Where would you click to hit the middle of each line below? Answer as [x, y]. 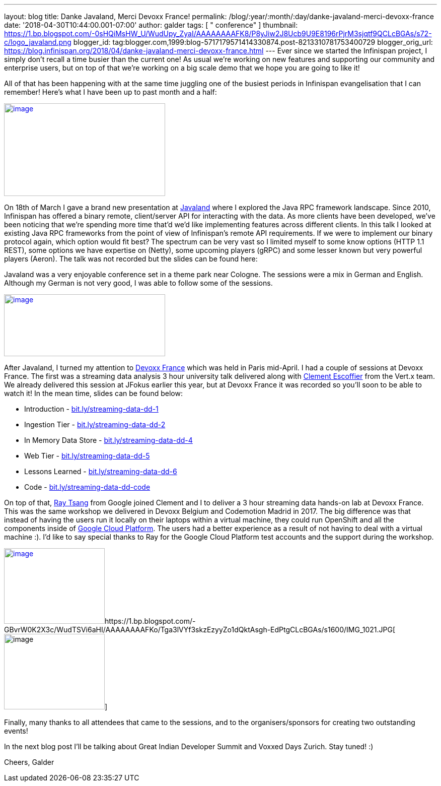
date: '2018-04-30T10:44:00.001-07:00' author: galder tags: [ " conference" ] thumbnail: [151, 25]
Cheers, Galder [29, 762]
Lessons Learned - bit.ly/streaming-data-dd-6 [101, 471]
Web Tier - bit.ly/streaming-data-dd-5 [87, 456]
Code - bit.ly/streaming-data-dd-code [87, 487]
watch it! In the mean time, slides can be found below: [93, 393]
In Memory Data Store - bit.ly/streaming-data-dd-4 [108, 440]
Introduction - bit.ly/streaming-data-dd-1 [91, 409]
